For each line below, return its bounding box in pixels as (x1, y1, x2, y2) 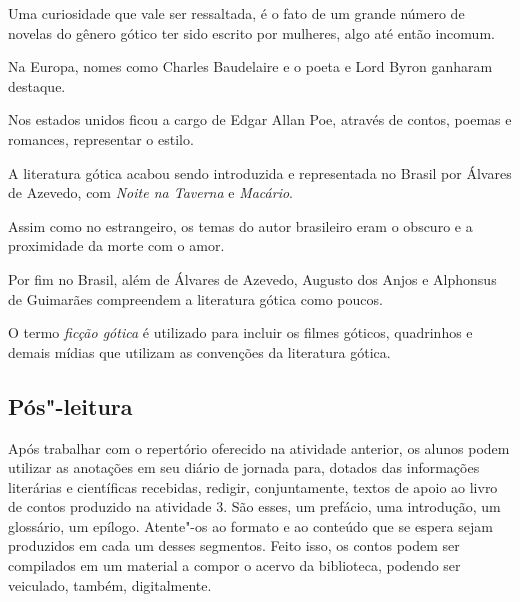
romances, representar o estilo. (8, 128, 194, 149)
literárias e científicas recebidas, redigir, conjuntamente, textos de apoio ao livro (8, 476, 498, 497)
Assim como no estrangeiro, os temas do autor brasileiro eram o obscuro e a (8, 215, 473, 236)
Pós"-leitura (8, 390, 133, 421)
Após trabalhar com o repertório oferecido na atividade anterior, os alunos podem (8, 437, 510, 458)
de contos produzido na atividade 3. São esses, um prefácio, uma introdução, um (8, 496, 501, 517)
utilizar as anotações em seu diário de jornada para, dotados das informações (8, 457, 480, 478)
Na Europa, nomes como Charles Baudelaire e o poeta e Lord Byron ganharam (8, 56, 493, 77)
